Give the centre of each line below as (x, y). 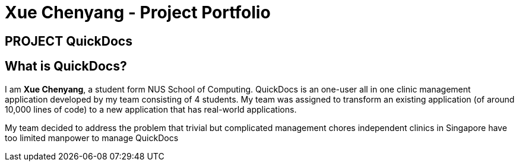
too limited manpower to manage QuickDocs (92, 138)
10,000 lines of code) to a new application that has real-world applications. (151, 109)
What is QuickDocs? (66, 66)
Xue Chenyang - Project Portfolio (138, 12)
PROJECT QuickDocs (69, 41)
